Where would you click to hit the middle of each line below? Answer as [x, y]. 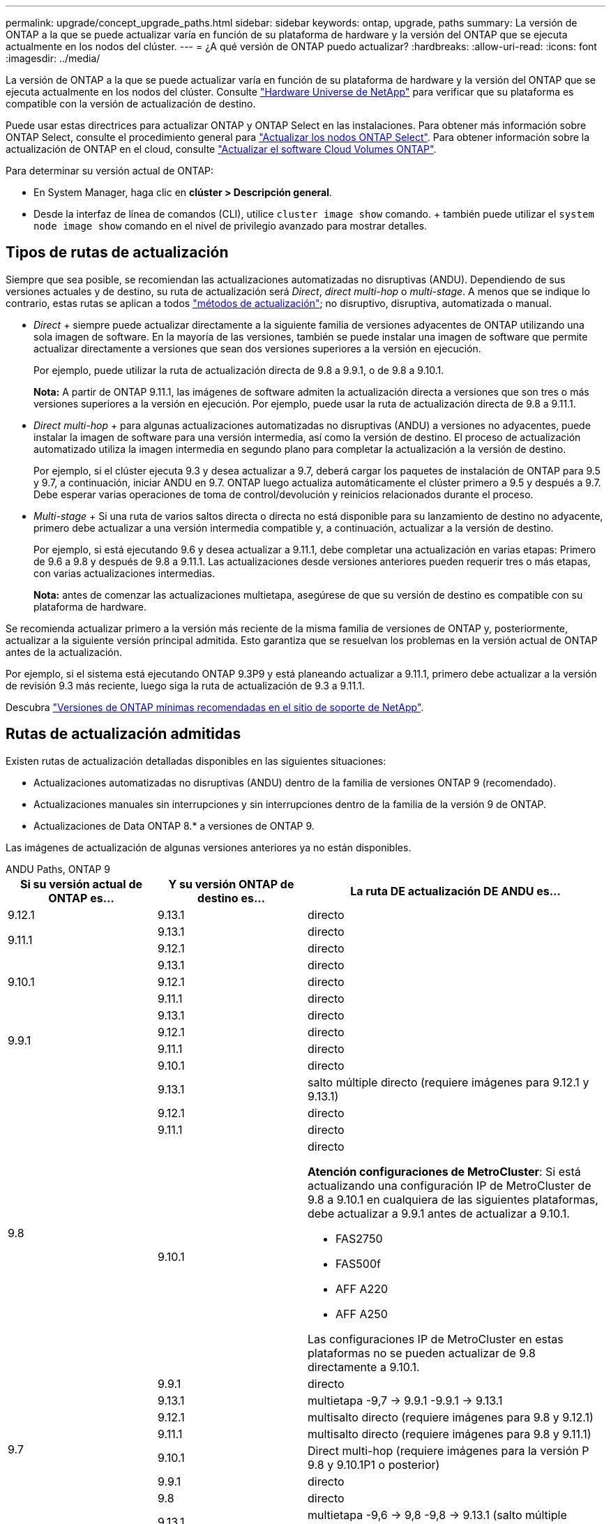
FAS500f [358, 1263]
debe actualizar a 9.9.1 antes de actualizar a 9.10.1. [439, 1213]
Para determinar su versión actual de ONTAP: [110, 171]
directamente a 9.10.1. [364, 1367]
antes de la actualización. [64, 652]
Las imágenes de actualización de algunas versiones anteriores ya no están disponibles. [209, 847]
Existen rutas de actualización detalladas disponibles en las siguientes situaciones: [196, 761]
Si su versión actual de [81, 884]
